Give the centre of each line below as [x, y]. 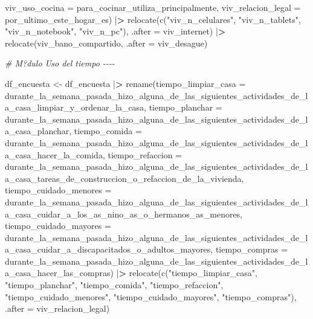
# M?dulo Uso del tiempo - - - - [60, 63]
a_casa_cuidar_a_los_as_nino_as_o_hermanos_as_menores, [124, 214]
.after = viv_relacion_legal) [57, 308]
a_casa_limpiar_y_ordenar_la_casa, [76, 107]
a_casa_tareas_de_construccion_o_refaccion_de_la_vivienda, [124, 178]
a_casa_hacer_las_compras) [59, 273]
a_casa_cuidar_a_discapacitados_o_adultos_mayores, [109, 249]
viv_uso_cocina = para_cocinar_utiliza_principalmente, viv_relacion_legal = [153, 7]
